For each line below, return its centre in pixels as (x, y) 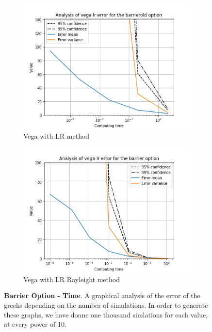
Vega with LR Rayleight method (72, 279)
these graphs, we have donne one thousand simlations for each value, (106, 314)
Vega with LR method (57, 135)
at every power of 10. (35, 324)
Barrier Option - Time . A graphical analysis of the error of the (102, 295)
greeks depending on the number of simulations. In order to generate (106, 305)
